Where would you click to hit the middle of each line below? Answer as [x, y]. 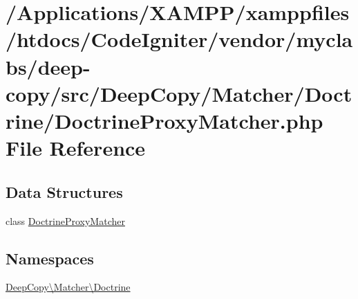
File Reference [76, 148]
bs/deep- [48, 66]
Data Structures [64, 191]
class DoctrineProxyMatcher [65, 220]
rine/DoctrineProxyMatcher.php [164, 120]
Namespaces [50, 258]
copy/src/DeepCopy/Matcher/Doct [179, 93]
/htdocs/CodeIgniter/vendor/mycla [179, 39]
